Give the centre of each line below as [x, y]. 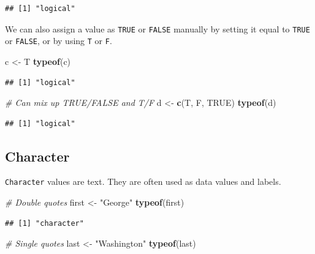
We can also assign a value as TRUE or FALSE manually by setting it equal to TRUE [157, 28]
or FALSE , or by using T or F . [59, 41]
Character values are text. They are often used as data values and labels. [143, 181]
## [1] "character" [44, 223]
